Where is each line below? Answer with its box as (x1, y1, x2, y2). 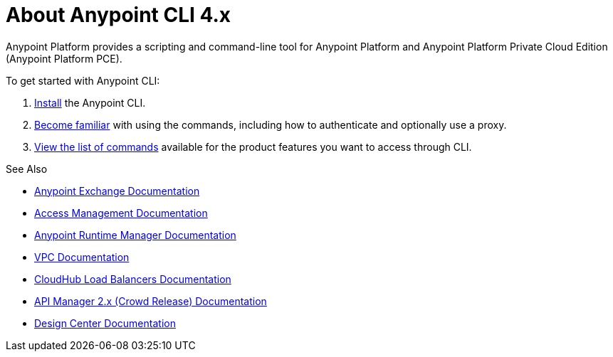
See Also (6, 162, 48, 175)
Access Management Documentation (34, 206, 208, 219)
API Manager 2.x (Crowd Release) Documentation (34, 294, 267, 307)
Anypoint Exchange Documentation (34, 184, 200, 197)
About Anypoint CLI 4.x (6, 3, 231, 27)
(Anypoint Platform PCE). (6, 52, 122, 65)
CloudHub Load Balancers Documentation (34, 272, 231, 285)
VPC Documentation (34, 250, 130, 263)
